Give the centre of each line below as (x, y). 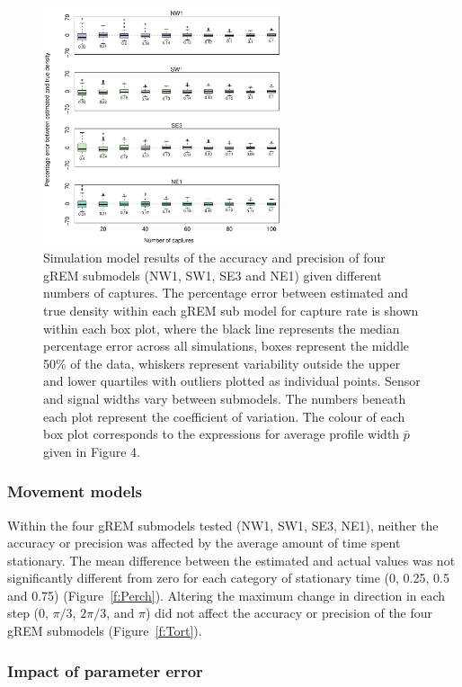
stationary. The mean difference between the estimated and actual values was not (231, 560)
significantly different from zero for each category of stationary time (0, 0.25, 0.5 (228, 578)
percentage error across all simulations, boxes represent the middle (227, 346)
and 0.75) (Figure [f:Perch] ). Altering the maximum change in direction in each (227, 595)
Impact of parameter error (105, 670)
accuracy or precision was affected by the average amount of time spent (204, 543)
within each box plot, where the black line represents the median (222, 328)
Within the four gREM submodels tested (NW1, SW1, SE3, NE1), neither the (223, 525)
